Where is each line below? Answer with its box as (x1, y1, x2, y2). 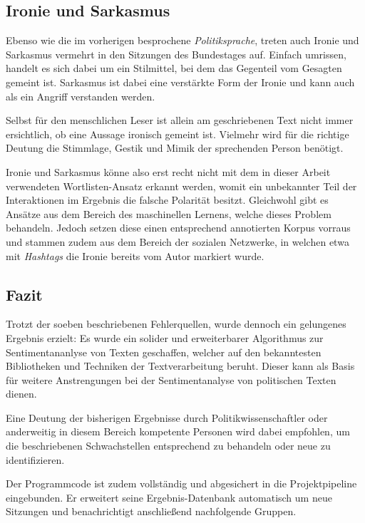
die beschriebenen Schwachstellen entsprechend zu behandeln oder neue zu (6, 438, 331, 453)
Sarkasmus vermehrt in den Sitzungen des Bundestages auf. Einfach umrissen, (6, 46, 346, 61)
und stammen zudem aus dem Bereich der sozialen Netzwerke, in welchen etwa (6, 234, 349, 249)
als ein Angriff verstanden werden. (6, 88, 155, 103)
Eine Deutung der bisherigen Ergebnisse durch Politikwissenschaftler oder (6, 410, 328, 425)
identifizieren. (6, 452, 65, 467)
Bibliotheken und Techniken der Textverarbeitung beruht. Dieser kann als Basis (6, 358, 355, 373)
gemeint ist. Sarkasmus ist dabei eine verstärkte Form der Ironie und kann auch (6, 74, 355, 89)
